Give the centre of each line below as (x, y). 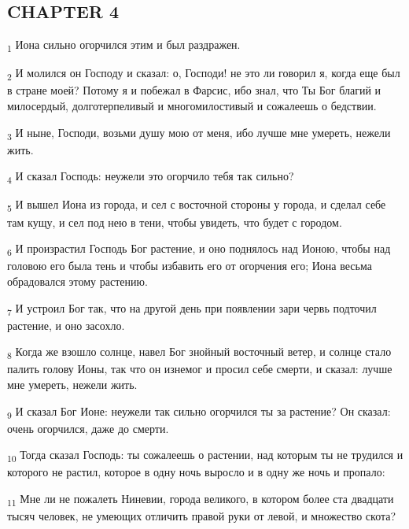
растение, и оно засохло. (66, 325)
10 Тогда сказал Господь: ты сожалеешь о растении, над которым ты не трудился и (205, 456)
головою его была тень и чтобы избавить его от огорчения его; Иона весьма (190, 266)
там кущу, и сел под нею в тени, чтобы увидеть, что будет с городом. (175, 222)
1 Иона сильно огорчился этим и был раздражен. (124, 45)
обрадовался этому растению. (77, 281)
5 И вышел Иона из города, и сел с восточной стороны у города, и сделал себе (197, 205)
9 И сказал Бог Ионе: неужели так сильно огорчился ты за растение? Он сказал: (199, 412)
